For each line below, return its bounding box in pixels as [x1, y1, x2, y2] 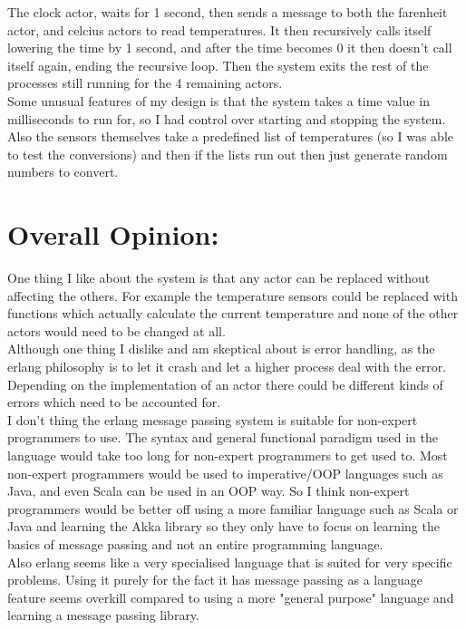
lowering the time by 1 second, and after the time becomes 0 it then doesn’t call [7, 38, 452, 57]
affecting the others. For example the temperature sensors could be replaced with [7, 286, 458, 305]
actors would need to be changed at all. [7, 321, 226, 340]
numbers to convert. [7, 162, 119, 181]
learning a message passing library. [7, 606, 199, 625]
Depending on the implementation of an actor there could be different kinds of [7, 374, 443, 393]
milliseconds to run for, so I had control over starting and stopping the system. [7, 109, 446, 128]
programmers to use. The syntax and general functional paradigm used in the [7, 428, 438, 447]
